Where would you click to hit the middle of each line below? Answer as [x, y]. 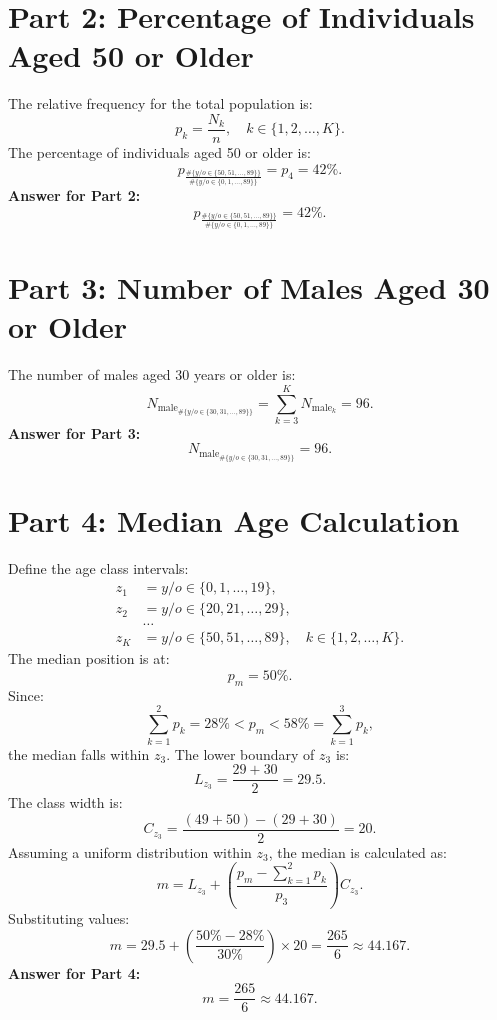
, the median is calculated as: [357, 851]
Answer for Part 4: [74, 972]
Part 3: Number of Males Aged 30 [249, 287]
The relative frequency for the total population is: [160, 103]
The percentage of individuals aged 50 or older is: [159, 151]
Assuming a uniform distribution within [130, 851]
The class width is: [65, 802]
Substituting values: [69, 917]
